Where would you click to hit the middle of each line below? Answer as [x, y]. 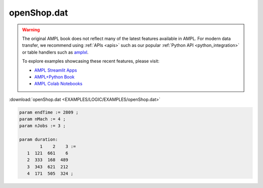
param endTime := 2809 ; [49, 112]
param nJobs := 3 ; [42, 126]
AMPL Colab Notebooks [58, 84]
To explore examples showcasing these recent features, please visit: [91, 61]
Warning [31, 30]
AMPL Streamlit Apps [56, 70]
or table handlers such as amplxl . [55, 52]
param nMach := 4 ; [42, 119]
